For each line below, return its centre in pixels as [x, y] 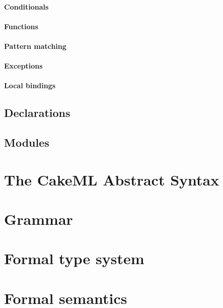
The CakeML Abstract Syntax [112, 179]
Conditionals [26, 6]
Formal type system [74, 258]
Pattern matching [35, 46]
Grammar [39, 219]
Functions [21, 26]
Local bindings [30, 85]
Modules [27, 142]
